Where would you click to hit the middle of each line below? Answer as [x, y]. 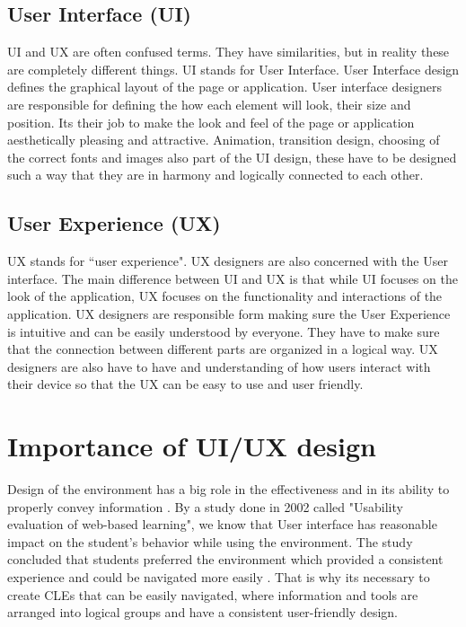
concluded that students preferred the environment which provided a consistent [225, 559]
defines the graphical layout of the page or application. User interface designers [224, 87]
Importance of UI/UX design [192, 446]
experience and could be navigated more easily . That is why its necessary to [219, 577]
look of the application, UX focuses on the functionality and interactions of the [225, 296]
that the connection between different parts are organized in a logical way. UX [223, 349]
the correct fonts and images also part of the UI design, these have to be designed [232, 157]
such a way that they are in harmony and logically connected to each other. [215, 175]
